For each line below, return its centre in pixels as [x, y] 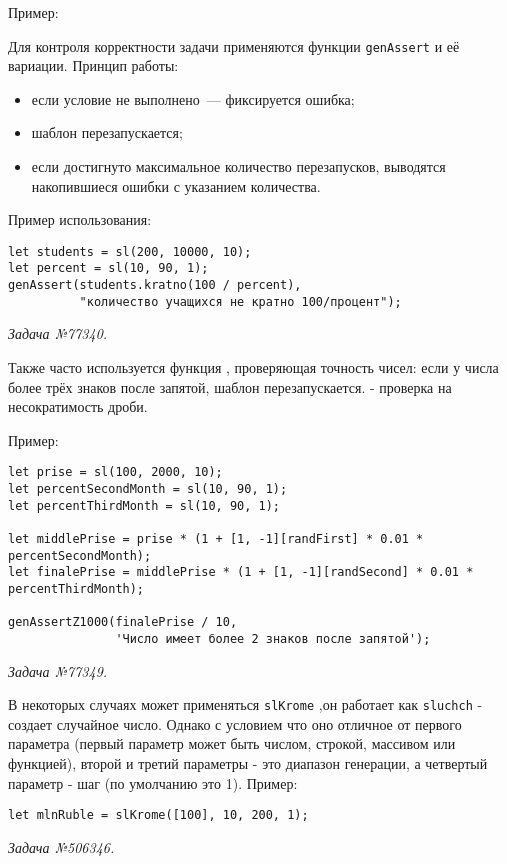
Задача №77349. [58, 670]
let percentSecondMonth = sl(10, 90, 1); [148, 489]
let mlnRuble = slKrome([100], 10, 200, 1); [158, 815]
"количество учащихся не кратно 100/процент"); [240, 301]
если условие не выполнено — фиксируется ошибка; [193, 98]
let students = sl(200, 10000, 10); [130, 251]
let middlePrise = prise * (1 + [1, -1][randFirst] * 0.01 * [216, 539]
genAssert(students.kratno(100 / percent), [155, 285]
